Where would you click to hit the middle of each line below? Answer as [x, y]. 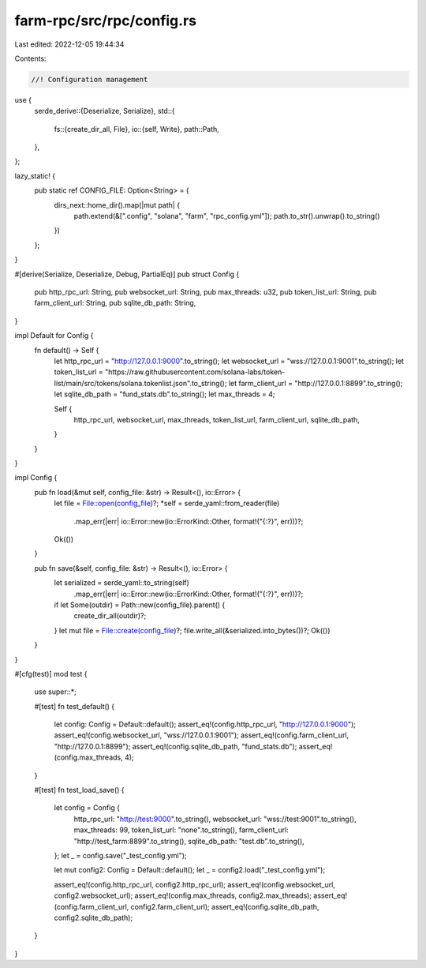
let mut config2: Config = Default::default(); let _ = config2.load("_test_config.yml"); [190, 870]
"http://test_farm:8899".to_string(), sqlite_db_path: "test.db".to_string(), [189, 841]
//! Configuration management [90, 79]
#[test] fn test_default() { [75, 706]
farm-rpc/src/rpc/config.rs [106, 21]
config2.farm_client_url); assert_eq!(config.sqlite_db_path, [225, 906]
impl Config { [36, 478]
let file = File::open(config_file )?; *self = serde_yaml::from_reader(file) [167, 503]
